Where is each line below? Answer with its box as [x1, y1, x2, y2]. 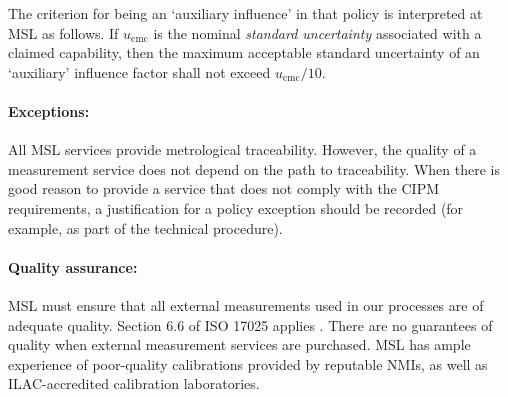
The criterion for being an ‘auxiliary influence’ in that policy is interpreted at [8, 3, 483, 23]
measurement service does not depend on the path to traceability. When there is [8, 158, 500, 179]
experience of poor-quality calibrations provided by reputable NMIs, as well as [8, 353, 488, 374]
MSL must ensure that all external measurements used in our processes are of [8, 294, 484, 315]
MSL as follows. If [8, 22, 119, 43]
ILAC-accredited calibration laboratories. [8, 373, 260, 394]
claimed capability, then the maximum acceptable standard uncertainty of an [8, 42, 480, 63]
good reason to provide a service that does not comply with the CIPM [8, 178, 440, 199]
